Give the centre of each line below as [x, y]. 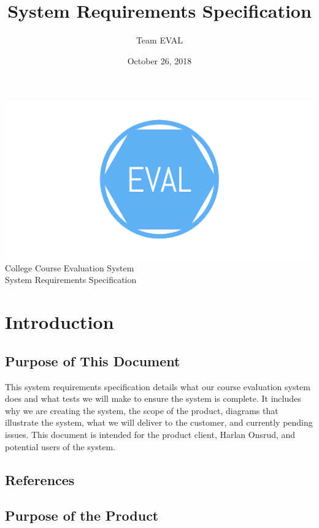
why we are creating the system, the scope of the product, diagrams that [142, 410]
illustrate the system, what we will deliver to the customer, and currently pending [159, 422]
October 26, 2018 [159, 60]
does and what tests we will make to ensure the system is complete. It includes [153, 398]
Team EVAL [159, 40]
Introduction [60, 322]
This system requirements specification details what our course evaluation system [158, 386]
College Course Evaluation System [70, 267]
